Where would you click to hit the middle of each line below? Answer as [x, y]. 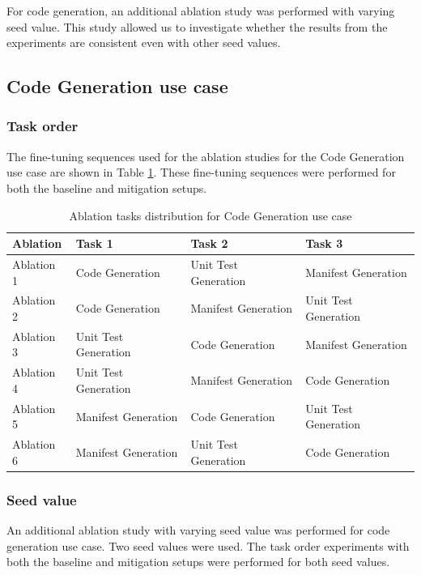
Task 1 [94, 243]
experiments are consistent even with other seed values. [144, 43]
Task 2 [209, 243]
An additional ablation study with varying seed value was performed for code [198, 530]
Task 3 [324, 243]
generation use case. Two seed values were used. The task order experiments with [208, 545]
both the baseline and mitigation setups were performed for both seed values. [198, 562]
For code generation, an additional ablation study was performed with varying [201, 11]
